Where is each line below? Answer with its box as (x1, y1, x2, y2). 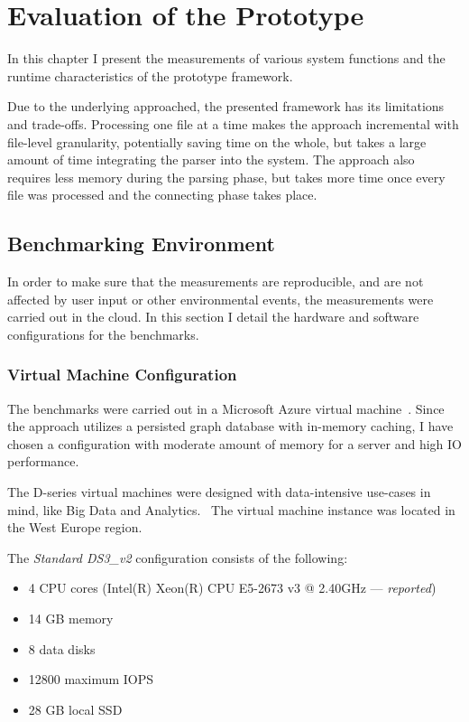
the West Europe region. (7, 518, 143, 537)
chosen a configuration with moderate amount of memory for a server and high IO (7, 434, 462, 453)
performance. (7, 452, 79, 471)
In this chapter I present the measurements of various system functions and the (7, 49, 446, 68)
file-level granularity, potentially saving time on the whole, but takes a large (7, 132, 427, 151)
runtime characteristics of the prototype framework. (7, 66, 293, 85)
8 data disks (28, 639, 96, 658)
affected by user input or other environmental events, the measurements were (7, 289, 434, 308)
